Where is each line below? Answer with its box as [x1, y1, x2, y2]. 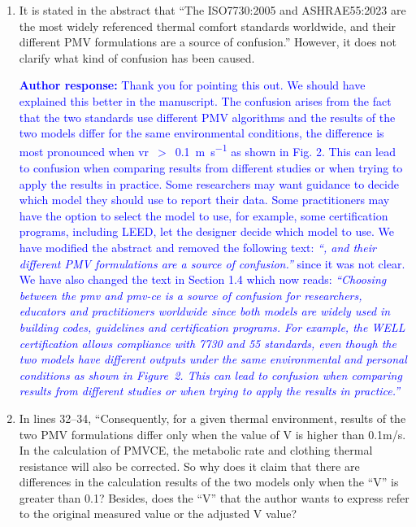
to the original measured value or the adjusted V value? [19, 505, 297, 522]
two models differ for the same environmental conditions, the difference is [19, 124, 384, 142]
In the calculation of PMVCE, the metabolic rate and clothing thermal [19, 442, 373, 459]
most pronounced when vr [19, 143, 149, 160]
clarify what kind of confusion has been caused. [19, 49, 255, 66]
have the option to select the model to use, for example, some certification [19, 207, 388, 224]
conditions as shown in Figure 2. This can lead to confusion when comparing [19, 366, 402, 383]
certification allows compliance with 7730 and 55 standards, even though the [19, 334, 396, 351]
